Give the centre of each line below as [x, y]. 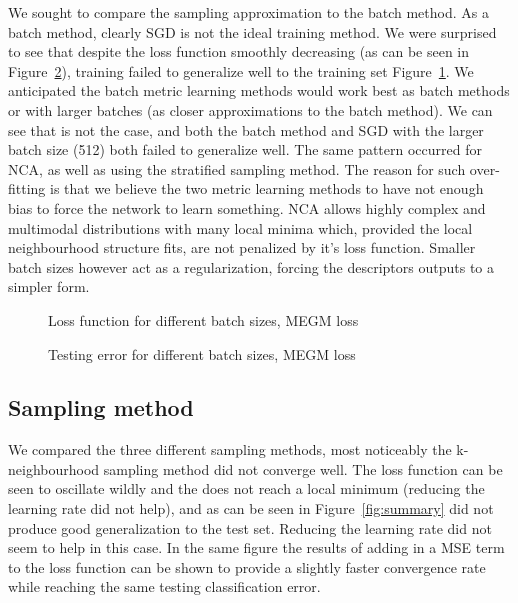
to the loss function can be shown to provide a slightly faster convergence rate [247, 566]
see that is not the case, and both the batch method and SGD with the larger [246, 129]
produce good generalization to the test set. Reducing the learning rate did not [250, 527]
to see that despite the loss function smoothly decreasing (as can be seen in [239, 51]
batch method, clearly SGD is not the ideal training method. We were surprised [252, 31]
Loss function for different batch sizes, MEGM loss [203, 319]
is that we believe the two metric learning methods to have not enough [267, 188]
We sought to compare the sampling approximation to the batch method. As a [248, 12]
